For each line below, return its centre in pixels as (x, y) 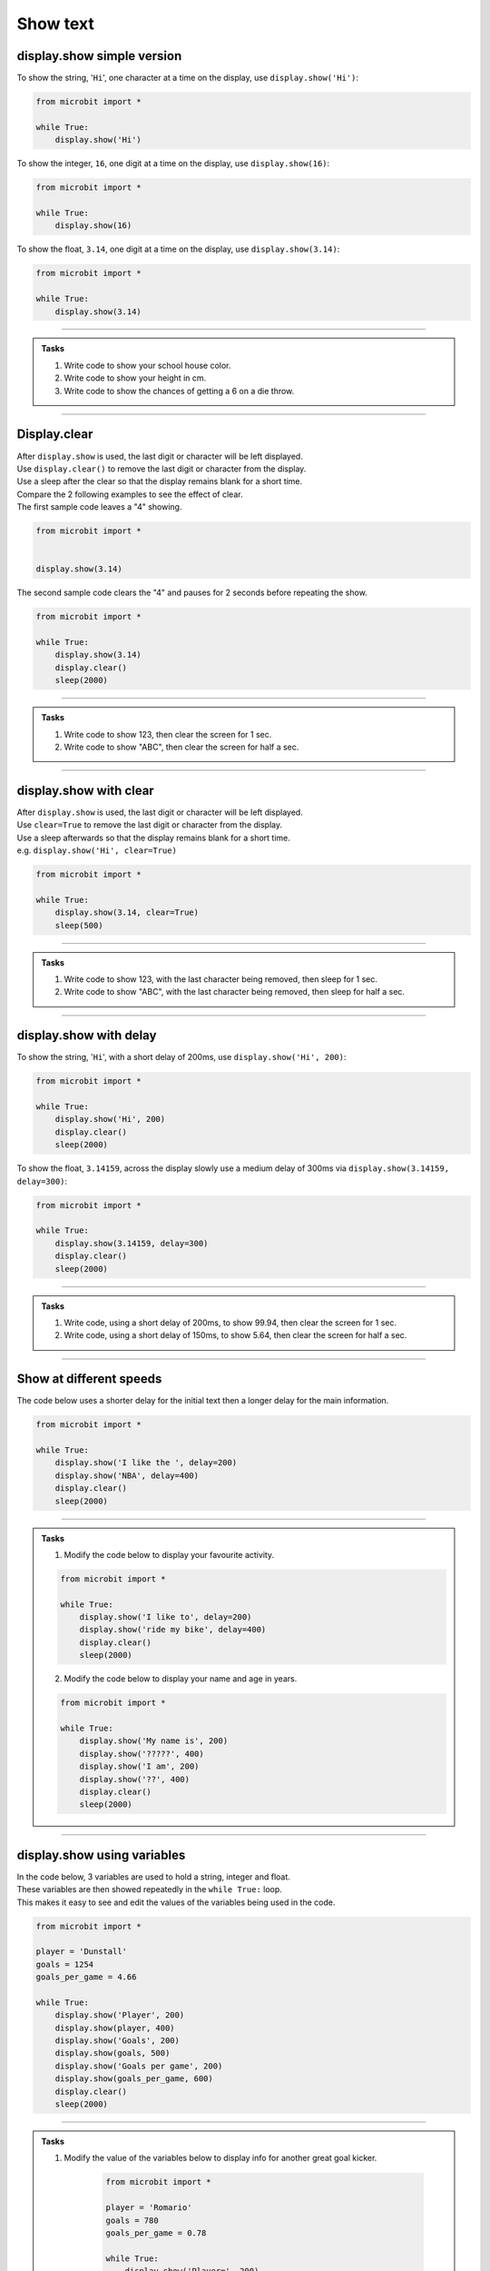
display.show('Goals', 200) (118, 2041)
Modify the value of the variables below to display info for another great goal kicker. (220, 2158)
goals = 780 (132, 2220)
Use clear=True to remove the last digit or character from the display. (150, 825)
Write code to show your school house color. (147, 365)
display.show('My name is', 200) (154, 1741)
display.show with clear (85, 790)
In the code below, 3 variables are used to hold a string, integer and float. (153, 1877)
